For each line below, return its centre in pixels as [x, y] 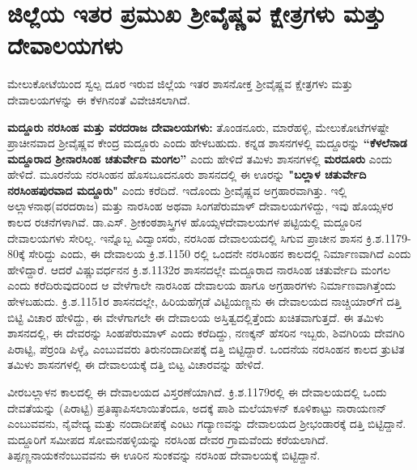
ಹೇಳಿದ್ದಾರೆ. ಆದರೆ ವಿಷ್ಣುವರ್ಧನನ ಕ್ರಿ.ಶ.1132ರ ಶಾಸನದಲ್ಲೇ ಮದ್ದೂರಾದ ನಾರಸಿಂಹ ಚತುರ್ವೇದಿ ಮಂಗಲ [199, 269]
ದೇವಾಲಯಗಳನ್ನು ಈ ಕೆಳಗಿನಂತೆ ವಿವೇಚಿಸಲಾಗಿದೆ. [99, 99]
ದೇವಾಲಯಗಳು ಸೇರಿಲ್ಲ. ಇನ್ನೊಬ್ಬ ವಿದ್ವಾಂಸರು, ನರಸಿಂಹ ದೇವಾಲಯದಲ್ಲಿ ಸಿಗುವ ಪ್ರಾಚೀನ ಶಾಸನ [185, 237]
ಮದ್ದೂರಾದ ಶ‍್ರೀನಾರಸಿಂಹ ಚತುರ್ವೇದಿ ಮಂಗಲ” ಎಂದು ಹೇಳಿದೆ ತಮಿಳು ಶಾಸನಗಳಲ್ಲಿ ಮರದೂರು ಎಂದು [200, 158]
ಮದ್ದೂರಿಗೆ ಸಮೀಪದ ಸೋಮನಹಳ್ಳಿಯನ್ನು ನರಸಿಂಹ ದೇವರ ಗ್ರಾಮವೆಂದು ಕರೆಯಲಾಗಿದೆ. [168, 439]
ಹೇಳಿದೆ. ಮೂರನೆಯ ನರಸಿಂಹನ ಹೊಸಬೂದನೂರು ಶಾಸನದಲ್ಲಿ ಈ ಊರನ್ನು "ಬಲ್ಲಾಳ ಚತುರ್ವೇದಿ [187, 174]
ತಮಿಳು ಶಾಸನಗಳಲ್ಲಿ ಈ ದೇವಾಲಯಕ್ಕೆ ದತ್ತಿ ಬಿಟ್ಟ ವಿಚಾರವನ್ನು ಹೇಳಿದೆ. [136, 364]
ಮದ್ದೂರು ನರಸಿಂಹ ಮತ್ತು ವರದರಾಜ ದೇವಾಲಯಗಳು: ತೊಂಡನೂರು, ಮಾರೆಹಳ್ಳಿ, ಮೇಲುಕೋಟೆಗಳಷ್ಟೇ [198, 127]
